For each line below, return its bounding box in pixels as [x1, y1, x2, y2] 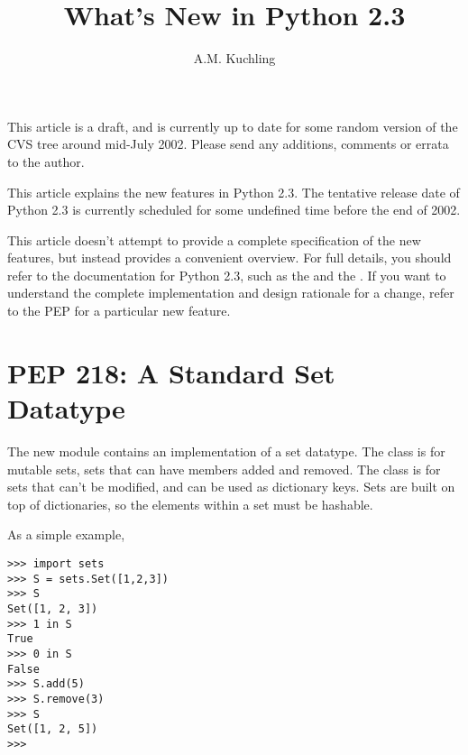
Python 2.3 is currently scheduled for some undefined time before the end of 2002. [7, 200, 461, 219]
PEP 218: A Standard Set [7, 354, 335, 391]
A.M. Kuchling [193, 49, 276, 68]
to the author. [7, 152, 85, 170]
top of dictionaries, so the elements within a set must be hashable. [7, 494, 373, 513]
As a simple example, [7, 525, 125, 544]
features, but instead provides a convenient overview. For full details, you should [7, 248, 452, 267]
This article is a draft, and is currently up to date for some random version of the [7, 116, 458, 135]
